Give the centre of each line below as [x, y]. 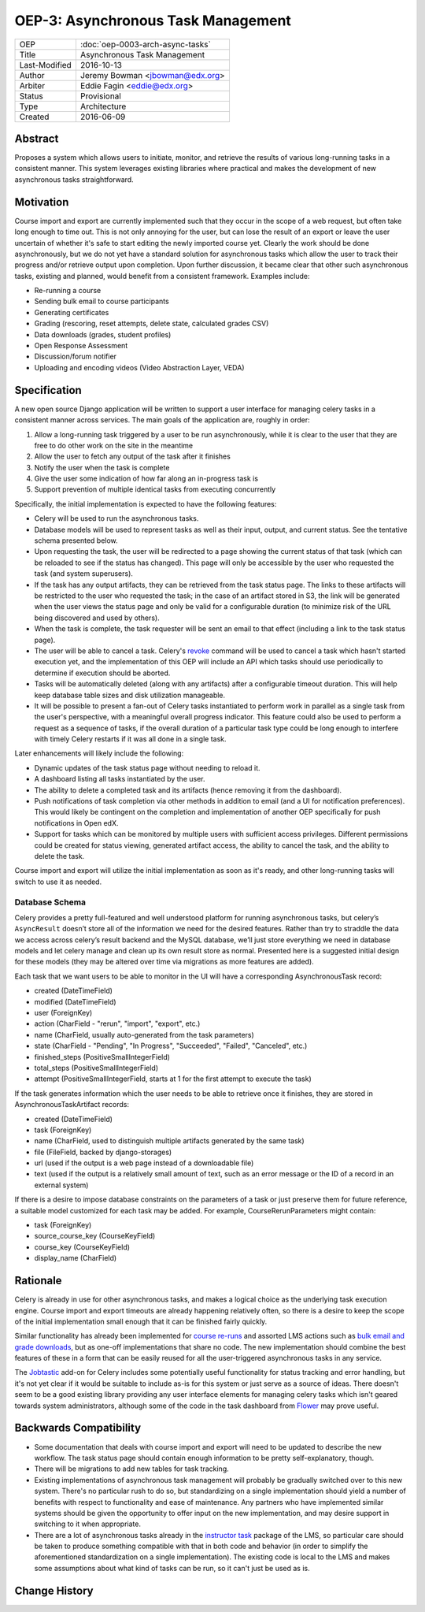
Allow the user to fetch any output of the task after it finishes [133, 456]
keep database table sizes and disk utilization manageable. [130, 695]
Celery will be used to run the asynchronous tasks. [116, 518]
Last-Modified [46, 65]
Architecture [103, 106]
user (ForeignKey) [63, 1013]
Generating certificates [72, 312]
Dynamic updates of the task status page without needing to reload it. [147, 767]
